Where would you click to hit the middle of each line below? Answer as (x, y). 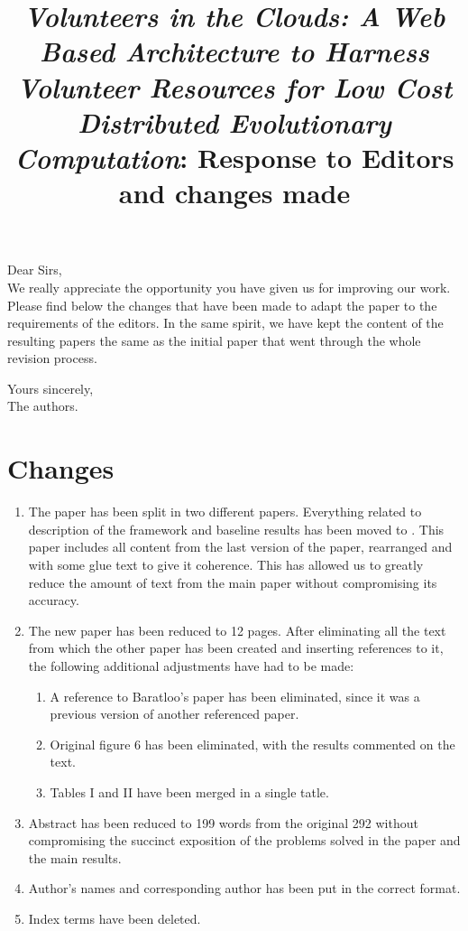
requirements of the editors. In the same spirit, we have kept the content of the (225, 323)
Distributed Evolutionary (234, 122)
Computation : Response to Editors (234, 157)
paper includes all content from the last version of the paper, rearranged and (240, 547)
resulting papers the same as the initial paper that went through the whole (214, 340)
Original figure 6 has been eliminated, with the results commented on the (252, 744)
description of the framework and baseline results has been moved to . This (236, 529)
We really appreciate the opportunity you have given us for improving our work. (229, 287)
